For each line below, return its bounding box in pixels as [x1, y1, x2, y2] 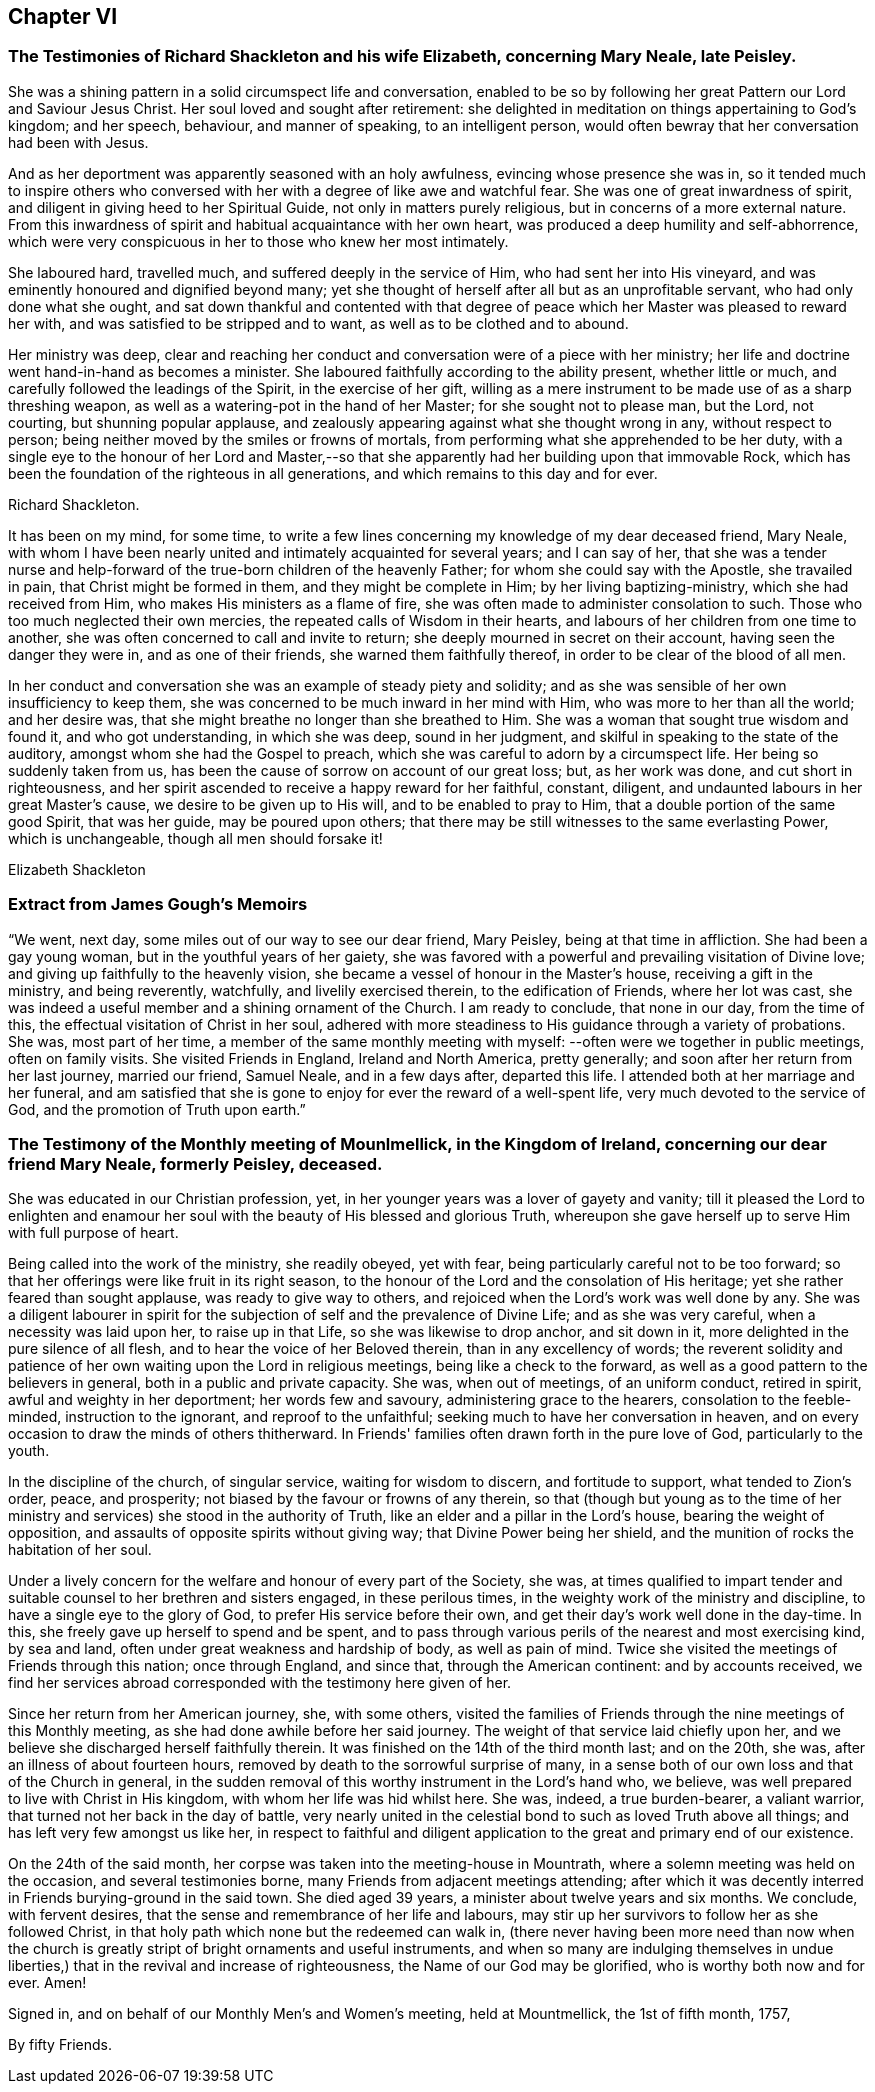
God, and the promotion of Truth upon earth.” [8, 1100, 306, 1118]
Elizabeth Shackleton [8, 860, 146, 878]
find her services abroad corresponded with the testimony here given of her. [8, 1674, 512, 1692]
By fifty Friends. [8, 2036, 112, 2054]
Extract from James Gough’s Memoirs [8, 894, 308, 915]
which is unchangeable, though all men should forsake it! [8, 829, 383, 847]
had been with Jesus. [8, 133, 149, 151]
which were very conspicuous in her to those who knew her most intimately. [8, 232, 509, 250]
